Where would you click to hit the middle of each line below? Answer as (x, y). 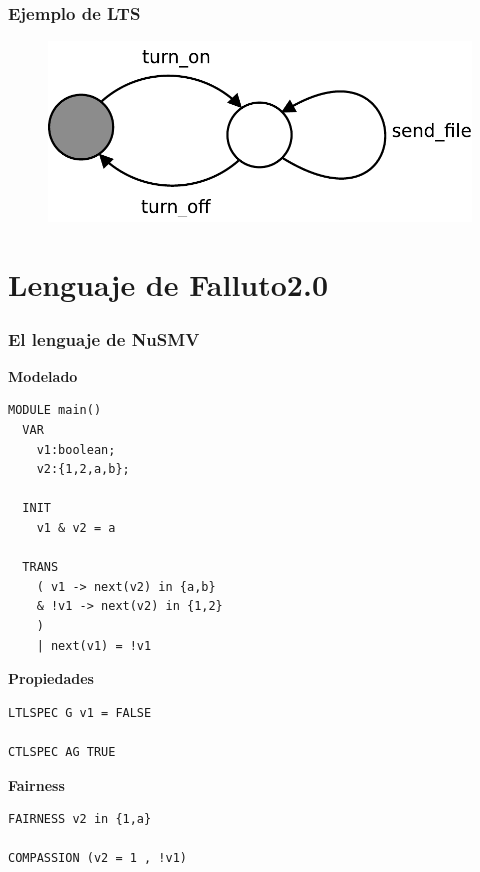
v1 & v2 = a (76, 528)
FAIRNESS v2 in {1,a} (80, 819)
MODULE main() (55, 410)
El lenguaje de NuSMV (104, 338)
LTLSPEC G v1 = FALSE (80, 712)
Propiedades (51, 678)
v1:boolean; (76, 449)
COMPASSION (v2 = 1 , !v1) (97, 858)
